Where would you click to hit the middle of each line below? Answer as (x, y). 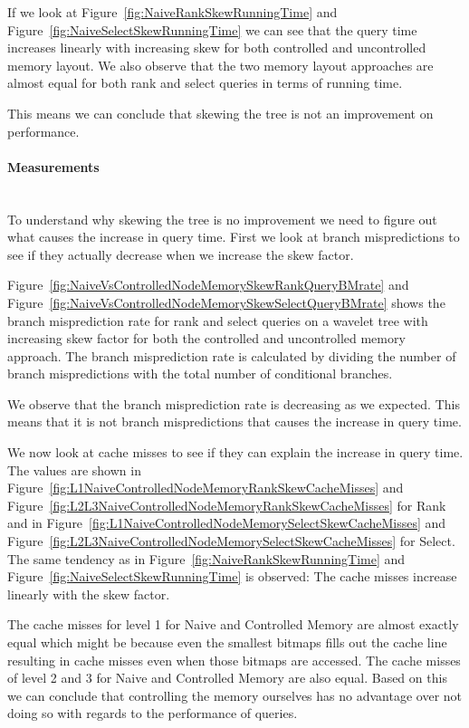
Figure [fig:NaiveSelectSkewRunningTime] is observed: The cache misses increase (232, 576)
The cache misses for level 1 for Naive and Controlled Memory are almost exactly (233, 624)
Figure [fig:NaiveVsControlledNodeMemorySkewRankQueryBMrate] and (208, 285)
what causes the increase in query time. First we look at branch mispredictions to (234, 237)
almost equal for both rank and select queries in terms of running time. (205, 83)
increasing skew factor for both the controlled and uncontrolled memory (206, 338)
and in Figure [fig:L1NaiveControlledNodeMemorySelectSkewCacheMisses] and (227, 523)
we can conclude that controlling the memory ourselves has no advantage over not (235, 695)
